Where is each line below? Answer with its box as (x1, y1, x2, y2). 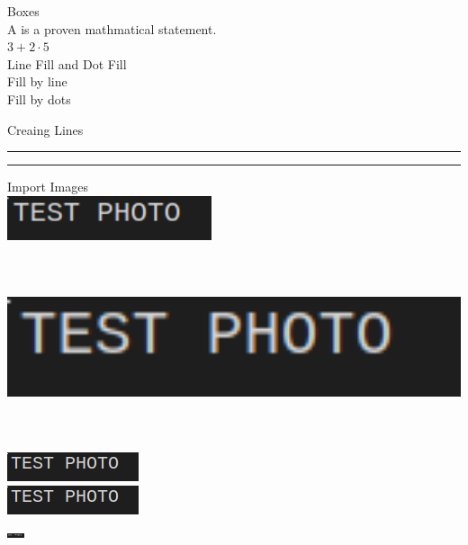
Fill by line (7, 72, 67, 91)
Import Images (7, 177, 88, 196)
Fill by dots (7, 89, 71, 108)
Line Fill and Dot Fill (7, 54, 127, 73)
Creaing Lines (7, 120, 84, 138)
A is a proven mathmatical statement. (7, 19, 217, 38)
